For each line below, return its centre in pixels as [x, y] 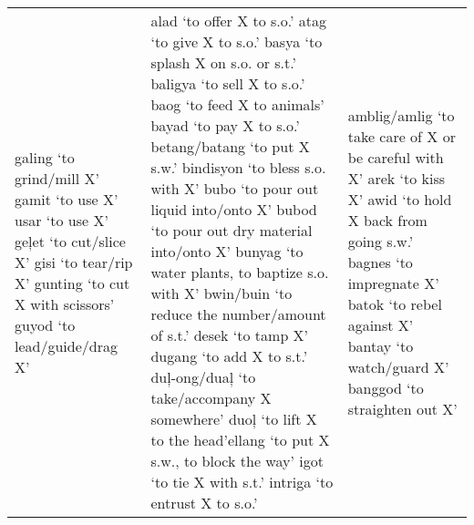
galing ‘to [45, 157]
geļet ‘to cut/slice [70, 241]
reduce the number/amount [238, 314]
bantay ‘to [381, 345]
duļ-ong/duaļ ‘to [203, 377]
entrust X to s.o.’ [204, 503]
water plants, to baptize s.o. [240, 272]
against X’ [381, 324]
